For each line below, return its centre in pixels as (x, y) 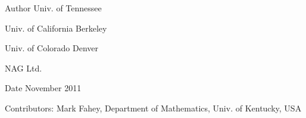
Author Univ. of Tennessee (53, 8)
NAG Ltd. (24, 68)
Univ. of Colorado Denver (52, 48)
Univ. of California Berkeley (56, 28)
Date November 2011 (43, 88)
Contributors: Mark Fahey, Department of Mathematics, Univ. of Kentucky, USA (153, 108)
